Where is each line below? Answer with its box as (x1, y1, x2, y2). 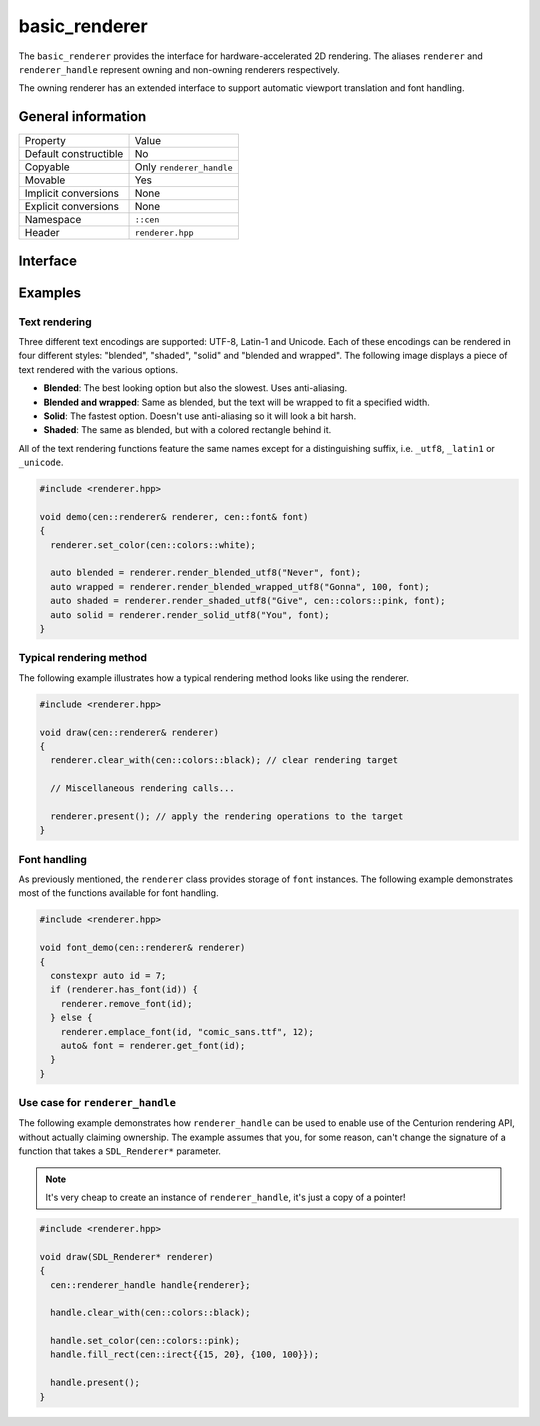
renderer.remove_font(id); (60, 998, 194, 1009)
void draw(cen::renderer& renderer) (39, 726, 220, 738)
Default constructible (24, 147, 124, 161)
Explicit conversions (24, 200, 120, 214)
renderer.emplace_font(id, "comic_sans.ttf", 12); (60, 1026, 314, 1037)
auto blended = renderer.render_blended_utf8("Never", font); (50, 567, 362, 579)
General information (18, 108, 147, 125)
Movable (24, 173, 66, 187)
